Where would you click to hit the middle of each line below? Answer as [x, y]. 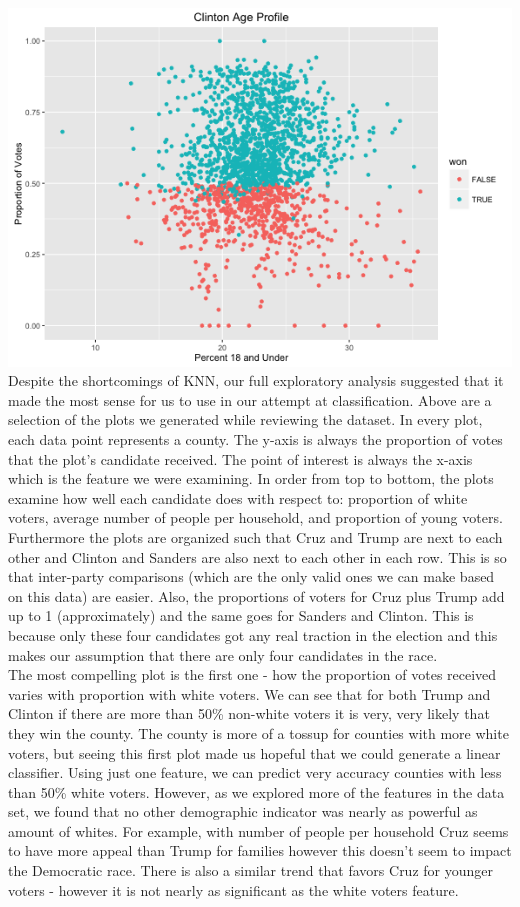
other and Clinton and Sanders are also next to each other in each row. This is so [257, 556]
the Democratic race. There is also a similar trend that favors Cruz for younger [250, 870]
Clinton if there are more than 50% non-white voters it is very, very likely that [249, 713]
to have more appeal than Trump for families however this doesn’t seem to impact [260, 850]
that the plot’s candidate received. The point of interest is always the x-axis [240, 458]
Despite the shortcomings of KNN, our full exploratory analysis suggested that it [256, 380]
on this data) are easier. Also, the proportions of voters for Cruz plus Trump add [256, 595]
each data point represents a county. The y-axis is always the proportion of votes [255, 439]
